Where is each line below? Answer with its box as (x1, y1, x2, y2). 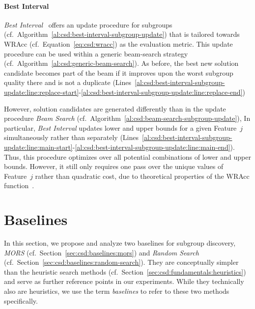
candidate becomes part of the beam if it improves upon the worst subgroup (4, 67, 233, 78)
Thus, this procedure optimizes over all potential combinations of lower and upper (4, 151, 251, 162)
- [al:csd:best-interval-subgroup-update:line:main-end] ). (72, 141, 235, 152)
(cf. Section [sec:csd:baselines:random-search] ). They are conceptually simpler (4, 257, 239, 267)
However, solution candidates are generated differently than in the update (4, 103, 226, 113)
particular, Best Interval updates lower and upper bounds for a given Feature (4, 122, 237, 133)
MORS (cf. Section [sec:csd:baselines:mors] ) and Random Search (4, 247, 199, 257)
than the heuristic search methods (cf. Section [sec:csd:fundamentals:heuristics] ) (4, 266, 246, 277)
